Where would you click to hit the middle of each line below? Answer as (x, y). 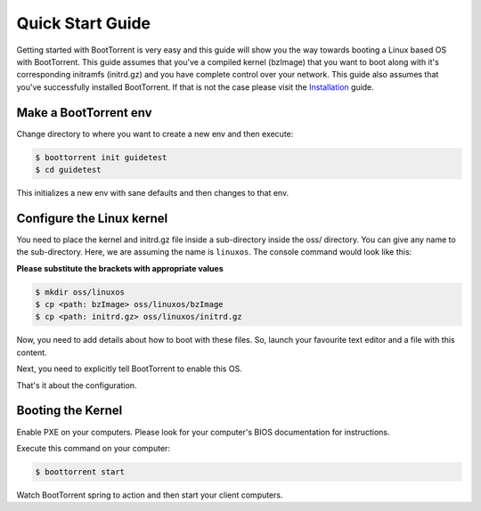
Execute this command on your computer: (94, 448)
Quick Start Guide (84, 23)
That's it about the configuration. (77, 385)
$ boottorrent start (80, 471)
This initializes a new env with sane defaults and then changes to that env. (153, 192)
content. (32, 353)
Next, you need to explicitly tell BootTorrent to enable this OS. (129, 369)
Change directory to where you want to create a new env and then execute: (155, 134)
